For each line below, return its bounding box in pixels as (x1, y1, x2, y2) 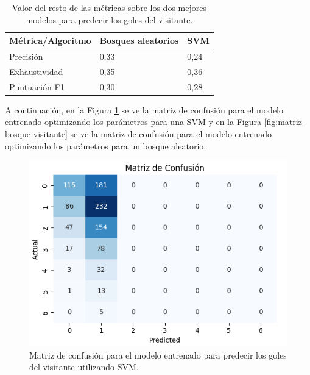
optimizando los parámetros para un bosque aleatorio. (5, 139, 206, 152)
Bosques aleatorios (99, 34, 179, 47)
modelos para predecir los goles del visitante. (26, 13, 193, 26)
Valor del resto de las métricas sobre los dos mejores (12, 1, 206, 13)
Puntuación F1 (9, 80, 65, 93)
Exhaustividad (9, 65, 63, 77)
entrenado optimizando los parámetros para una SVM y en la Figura (5, 115, 261, 128)
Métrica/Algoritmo (9, 34, 91, 47)
